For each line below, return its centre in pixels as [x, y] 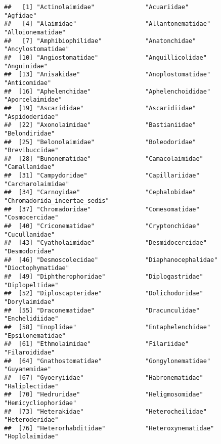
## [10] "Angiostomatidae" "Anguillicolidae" [105, 57]
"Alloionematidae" [35, 32]
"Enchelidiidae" [31, 319]
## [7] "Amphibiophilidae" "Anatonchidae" [100, 41]
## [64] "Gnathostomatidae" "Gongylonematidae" [107, 361]
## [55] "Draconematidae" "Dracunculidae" [102, 310]
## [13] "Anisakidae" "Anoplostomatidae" [107, 75]
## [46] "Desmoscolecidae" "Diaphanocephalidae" [111, 260]
